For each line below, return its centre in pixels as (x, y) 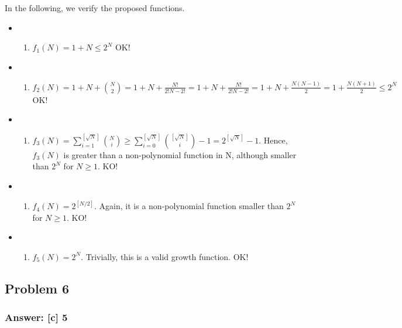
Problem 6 (37, 288)
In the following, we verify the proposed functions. (95, 8)
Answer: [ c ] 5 (36, 317)
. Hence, (273, 140)
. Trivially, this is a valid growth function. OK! (165, 256)
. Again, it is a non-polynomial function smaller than (189, 206)
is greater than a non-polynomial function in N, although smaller (180, 154)
